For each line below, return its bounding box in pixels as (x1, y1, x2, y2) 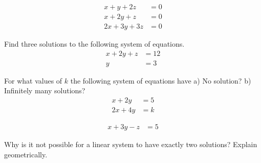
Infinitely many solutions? (4, 85, 85, 96)
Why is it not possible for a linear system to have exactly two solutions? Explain (4, 139, 257, 150)
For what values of (4, 75, 62, 86)
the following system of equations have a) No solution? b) (70, 75, 251, 86)
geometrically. (4, 149, 48, 159)
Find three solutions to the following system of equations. (4, 38, 185, 49)
